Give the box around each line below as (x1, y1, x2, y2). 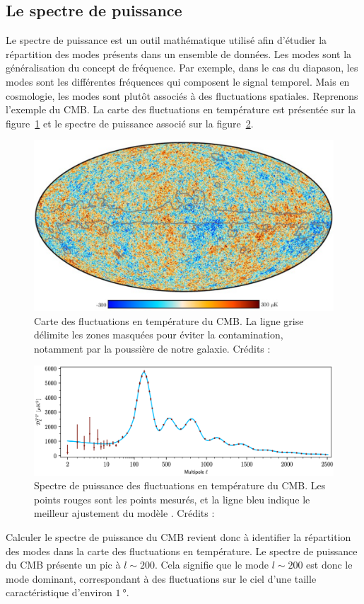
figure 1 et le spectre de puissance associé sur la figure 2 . (6, 115, 254, 130)
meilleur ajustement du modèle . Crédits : (34, 506, 215, 520)
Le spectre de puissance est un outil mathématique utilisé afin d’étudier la (6, 33, 327, 47)
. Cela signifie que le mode (154, 557, 269, 572)
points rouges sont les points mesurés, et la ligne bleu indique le (34, 491, 310, 506)
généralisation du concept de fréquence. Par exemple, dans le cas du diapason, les (6, 60, 358, 75)
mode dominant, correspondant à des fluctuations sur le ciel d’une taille (6, 571, 317, 586)
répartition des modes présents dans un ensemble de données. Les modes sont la (6, 46, 352, 61)
